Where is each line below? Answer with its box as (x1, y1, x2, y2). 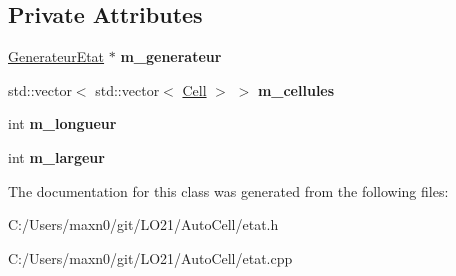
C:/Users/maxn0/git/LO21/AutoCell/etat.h (8, 214, 279, 235)
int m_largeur (8, 146, 105, 167)
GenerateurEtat (8, 46, 105, 67)
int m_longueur (8, 113, 117, 134)
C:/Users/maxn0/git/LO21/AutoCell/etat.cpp (8, 247, 293, 268)
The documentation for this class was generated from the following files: (8, 180, 449, 201)
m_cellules (257, 79, 335, 100)
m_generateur (120, 46, 222, 67)
